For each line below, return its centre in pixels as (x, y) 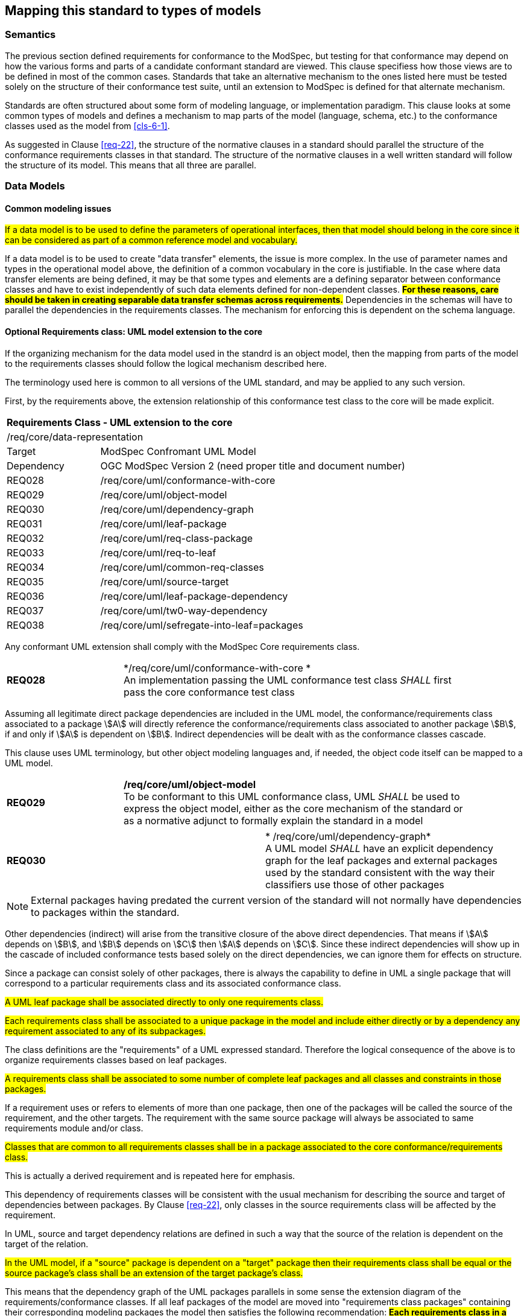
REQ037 (25, 610)
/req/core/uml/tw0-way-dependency (184, 610)
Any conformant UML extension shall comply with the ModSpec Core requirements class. (182, 646)
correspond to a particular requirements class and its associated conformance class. (173, 983)
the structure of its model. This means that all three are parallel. (131, 165)
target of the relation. (47, 1244)
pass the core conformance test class (209, 692)
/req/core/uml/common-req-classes (182, 567)
